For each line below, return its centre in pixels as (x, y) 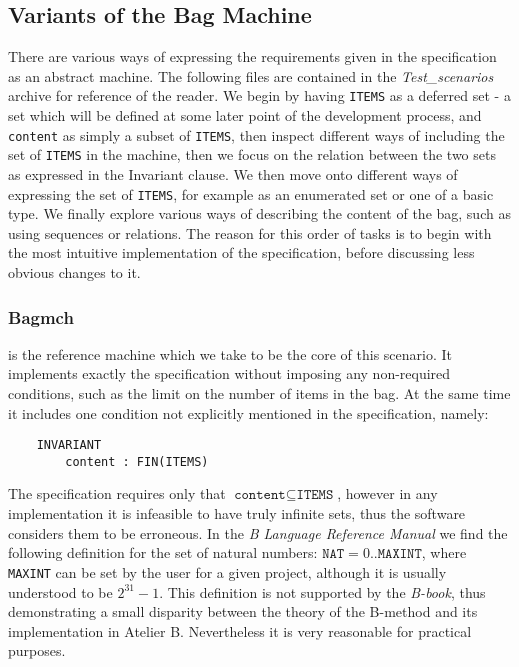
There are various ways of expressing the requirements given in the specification (252, 56)
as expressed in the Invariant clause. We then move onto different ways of (233, 173)
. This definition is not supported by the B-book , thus (322, 591)
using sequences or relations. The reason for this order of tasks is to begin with (250, 232)
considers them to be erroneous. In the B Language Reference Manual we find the (258, 532)
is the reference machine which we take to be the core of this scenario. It (230, 353)
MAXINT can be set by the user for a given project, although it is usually (227, 571)
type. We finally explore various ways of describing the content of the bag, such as (259, 213)
